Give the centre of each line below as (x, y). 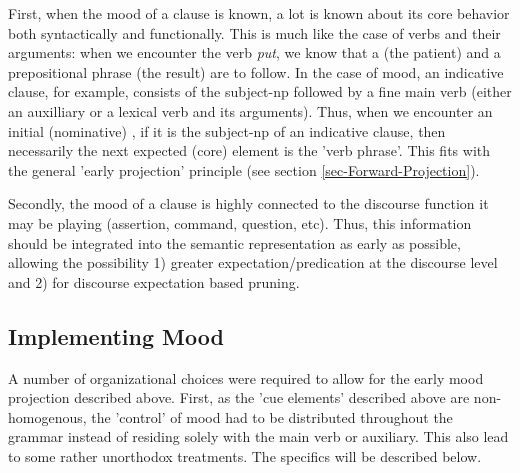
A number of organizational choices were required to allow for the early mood (246, 377)
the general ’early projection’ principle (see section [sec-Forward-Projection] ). (244, 169)
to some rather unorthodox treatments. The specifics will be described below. (245, 455)
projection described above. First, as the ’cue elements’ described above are (239, 397)
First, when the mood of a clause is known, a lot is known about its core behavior (259, 13)
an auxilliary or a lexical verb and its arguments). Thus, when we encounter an (250, 110)
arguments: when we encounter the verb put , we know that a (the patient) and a (254, 52)
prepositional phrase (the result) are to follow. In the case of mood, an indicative (256, 71)
